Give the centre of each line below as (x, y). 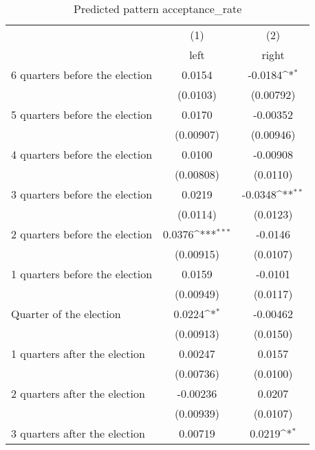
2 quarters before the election (82, 234)
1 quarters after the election (78, 353)
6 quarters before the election (82, 75)
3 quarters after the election (78, 433)
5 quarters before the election (82, 114)
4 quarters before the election (82, 154)
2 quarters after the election (78, 393)
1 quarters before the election (82, 274)
